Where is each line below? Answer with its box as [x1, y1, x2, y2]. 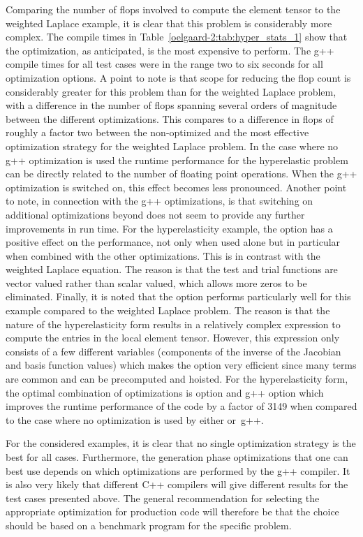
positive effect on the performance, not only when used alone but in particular [6, 235, 341, 249]
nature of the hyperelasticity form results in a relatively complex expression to [6, 316, 341, 331]
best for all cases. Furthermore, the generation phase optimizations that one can [6, 450, 348, 464]
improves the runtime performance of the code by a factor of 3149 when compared [6, 399, 357, 413]
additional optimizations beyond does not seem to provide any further [6, 207, 305, 221]
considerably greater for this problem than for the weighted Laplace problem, [6, 84, 336, 98]
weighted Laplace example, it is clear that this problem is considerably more [6, 15, 332, 30]
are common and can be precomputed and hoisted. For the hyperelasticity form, [6, 372, 348, 386]
